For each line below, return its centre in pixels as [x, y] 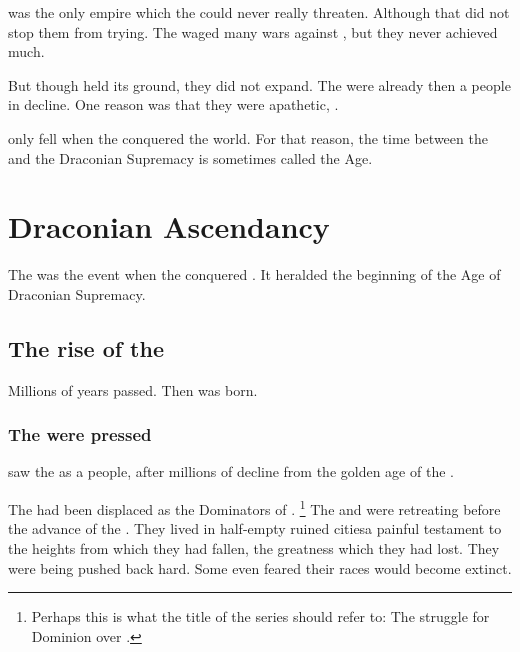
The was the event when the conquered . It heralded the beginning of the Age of [254, 274]
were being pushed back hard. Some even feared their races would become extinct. [260, 567]
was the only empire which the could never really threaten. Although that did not [259, 12]
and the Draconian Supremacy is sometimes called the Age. [190, 157]
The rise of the [86, 347]
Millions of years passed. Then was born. [133, 389]
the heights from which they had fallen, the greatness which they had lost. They [254, 547]
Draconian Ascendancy [169, 226]
